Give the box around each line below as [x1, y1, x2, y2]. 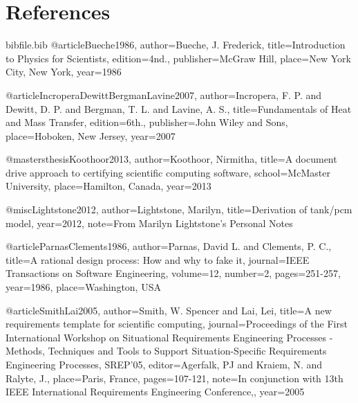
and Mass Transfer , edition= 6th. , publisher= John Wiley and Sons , [6, 115, 288, 129]
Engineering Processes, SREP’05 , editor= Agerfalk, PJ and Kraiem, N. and [6, 357, 323, 371]
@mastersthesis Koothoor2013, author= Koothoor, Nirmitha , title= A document [6, 152, 337, 166]
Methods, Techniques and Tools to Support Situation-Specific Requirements [6, 343, 327, 358]
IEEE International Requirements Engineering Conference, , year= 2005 [6, 384, 305, 399]
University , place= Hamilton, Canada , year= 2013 [6, 179, 211, 193]
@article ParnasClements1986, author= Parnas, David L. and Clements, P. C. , [6, 239, 332, 253]
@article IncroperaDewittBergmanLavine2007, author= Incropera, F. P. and [6, 87, 322, 102]
